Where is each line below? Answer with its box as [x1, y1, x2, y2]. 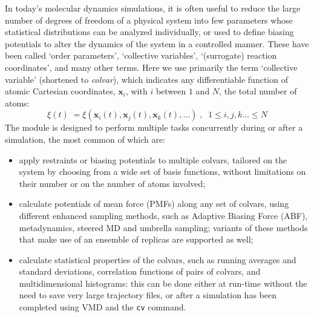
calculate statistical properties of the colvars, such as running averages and [19, 253, 296, 266]
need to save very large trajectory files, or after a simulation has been [19, 289, 276, 301]
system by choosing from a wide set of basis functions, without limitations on [19, 165, 306, 178]
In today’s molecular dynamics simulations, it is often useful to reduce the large [5, 2, 301, 14]
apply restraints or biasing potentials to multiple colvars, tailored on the [19, 153, 287, 166]
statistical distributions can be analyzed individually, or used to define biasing [5, 25, 294, 38]
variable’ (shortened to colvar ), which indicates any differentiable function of [5, 73, 288, 85]
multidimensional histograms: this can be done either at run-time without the [19, 276, 307, 289]
